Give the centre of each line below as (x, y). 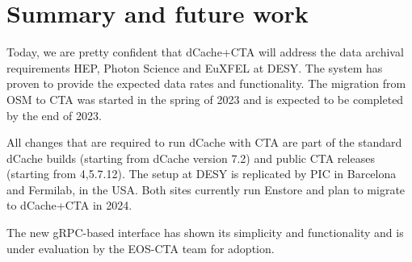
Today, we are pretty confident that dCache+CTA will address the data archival (205, 52)
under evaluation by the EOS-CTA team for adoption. (141, 248)
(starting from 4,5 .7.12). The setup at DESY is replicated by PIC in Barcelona (202, 174)
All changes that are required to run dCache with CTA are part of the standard (204, 142)
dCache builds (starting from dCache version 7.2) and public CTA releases (191, 158)
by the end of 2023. (54, 115)
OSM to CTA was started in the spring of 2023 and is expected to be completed (205, 99)
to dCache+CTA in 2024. (69, 205)
